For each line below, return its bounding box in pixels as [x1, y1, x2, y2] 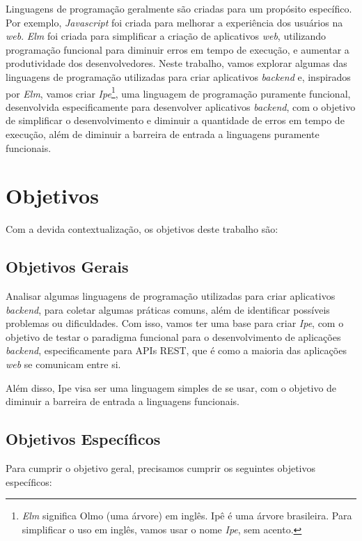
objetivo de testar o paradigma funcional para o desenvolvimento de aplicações [6, 329, 341, 344]
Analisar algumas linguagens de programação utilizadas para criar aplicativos [6, 289, 336, 303]
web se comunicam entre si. [6, 357, 121, 372]
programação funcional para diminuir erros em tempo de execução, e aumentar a [6, 42, 349, 56]
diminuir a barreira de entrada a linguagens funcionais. [6, 394, 240, 409]
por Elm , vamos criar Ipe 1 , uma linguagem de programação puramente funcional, [6, 84, 351, 100]
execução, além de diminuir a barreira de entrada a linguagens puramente [6, 127, 320, 141]
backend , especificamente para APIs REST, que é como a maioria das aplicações [6, 343, 347, 358]
